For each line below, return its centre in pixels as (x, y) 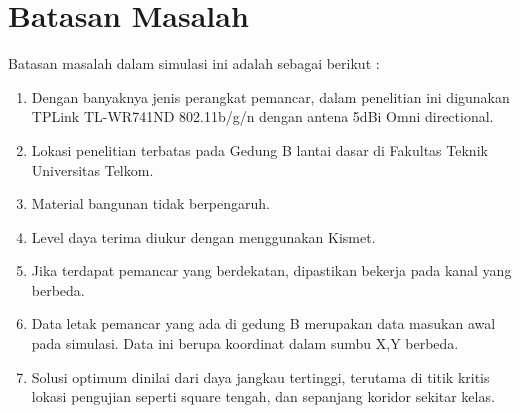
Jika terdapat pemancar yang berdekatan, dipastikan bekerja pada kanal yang (271, 270)
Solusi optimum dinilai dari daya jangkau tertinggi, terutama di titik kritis (260, 376)
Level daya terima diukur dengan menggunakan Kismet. (203, 236)
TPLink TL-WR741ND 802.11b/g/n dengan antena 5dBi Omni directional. (262, 116)
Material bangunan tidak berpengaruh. (150, 203)
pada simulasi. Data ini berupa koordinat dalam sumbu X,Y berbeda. (245, 343)
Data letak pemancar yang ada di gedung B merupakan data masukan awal (263, 323)
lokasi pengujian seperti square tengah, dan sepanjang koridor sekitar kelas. (263, 396)
